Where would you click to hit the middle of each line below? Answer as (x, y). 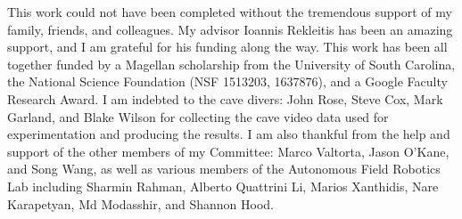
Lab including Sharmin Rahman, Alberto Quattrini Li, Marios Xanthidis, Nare (223, 186)
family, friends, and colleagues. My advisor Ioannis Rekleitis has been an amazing (230, 29)
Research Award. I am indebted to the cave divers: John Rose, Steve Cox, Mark (225, 98)
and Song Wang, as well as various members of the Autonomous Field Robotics (224, 169)
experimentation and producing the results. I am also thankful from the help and (229, 134)
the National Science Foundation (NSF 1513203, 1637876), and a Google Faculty (227, 81)
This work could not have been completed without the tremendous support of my (230, 12)
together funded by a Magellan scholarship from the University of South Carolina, (231, 64)
